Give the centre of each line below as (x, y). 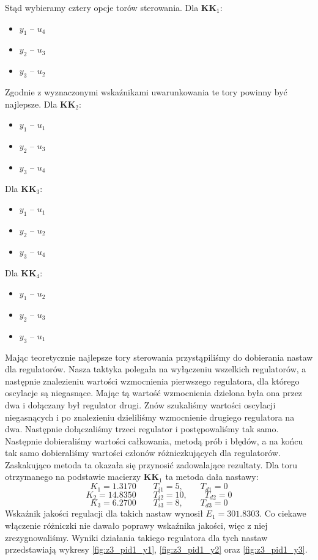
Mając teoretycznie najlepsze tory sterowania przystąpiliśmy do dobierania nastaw (159, 357)
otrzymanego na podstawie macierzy (73, 477)
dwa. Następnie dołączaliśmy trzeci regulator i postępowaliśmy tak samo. (142, 429)
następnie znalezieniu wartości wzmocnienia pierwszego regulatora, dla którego (152, 381)
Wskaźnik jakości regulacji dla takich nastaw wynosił (104, 513)
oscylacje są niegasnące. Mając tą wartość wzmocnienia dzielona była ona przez (154, 393)
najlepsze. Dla (31, 104)
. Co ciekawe (283, 513)
